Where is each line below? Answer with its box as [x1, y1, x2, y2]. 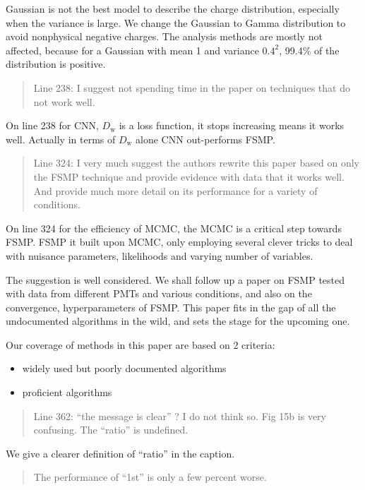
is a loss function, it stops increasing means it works [119, 118, 345, 133]
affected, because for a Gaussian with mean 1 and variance [6, 42, 259, 57]
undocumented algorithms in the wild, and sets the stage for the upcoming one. [6, 313, 350, 328]
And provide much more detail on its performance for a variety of [33, 183, 318, 198]
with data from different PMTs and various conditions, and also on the [6, 286, 312, 301]
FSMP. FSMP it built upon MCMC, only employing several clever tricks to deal [6, 234, 353, 249]
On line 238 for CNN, [6, 118, 99, 133]
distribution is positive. [6, 56, 106, 71]
